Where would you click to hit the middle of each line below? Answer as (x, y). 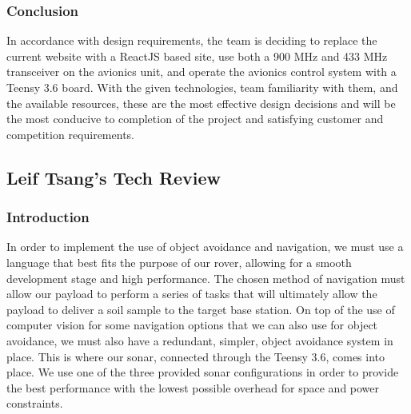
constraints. (35, 403)
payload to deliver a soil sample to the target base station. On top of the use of (201, 309)
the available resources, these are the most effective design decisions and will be (201, 103)
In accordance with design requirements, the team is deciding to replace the (192, 40)
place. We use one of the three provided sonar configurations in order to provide (203, 372)
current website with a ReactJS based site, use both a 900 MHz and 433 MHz (197, 56)
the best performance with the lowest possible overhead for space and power (193, 387)
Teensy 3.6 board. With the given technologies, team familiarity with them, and (202, 87)
